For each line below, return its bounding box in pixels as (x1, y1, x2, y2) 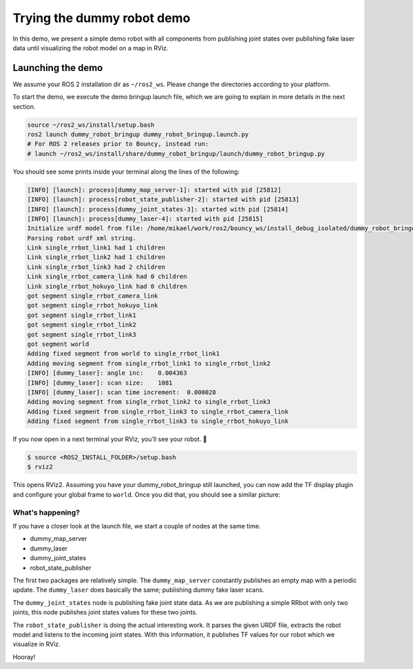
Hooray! (12, 652, 36, 661)
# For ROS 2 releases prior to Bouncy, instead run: (27, 140, 209, 148)
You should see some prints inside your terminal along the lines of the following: (12, 167, 240, 176)
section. (12, 102, 36, 110)
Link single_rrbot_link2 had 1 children (27, 254, 165, 261)
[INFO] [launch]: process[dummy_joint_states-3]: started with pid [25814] (27, 205, 289, 213)
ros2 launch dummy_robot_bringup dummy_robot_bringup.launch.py (27, 131, 249, 138)
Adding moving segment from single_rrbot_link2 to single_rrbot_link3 (27, 398, 271, 406)
